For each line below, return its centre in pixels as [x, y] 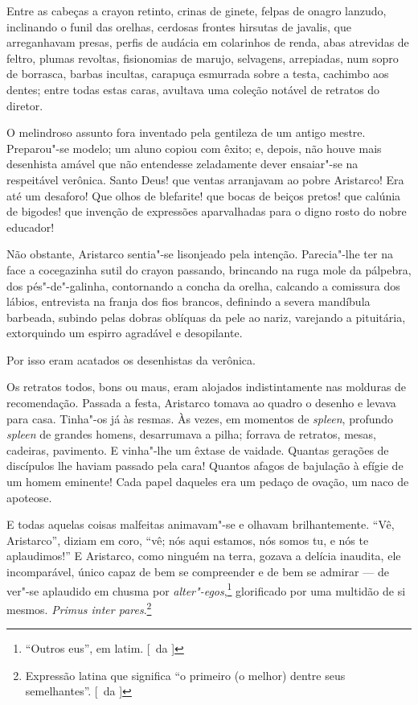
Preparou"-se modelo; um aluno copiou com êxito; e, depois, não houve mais [194, 148]
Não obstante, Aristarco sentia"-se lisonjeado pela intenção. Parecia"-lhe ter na [200, 254]
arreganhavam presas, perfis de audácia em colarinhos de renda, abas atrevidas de [208, 42]
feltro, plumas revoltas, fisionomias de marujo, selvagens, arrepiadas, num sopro [203, 58]
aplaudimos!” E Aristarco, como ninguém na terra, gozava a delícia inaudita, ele [204, 556]
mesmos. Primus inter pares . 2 [79, 608]
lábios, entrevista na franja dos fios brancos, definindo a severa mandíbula [189, 301]
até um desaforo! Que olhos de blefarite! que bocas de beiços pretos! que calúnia [204, 195]
